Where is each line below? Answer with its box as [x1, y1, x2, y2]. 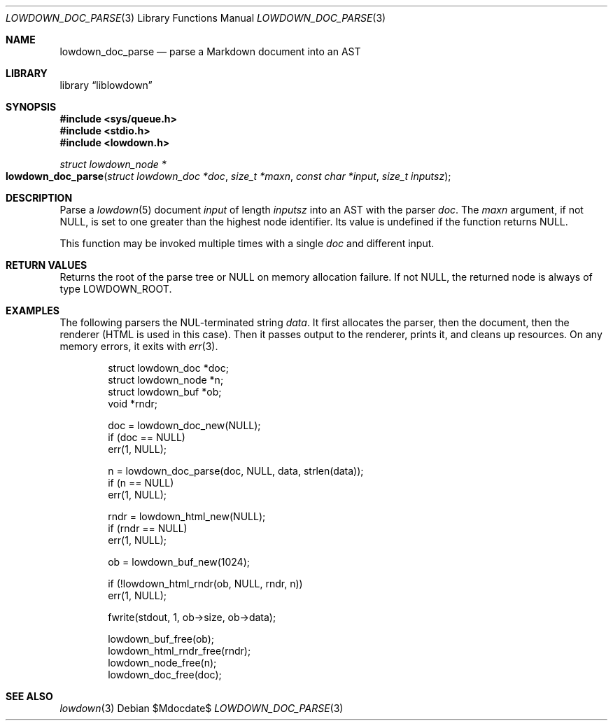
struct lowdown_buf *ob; [108, 386, 222, 398]
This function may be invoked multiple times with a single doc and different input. [59, 237, 435, 249]
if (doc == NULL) [108, 431, 185, 443]
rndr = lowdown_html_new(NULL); [108, 510, 266, 522]
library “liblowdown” [59, 79, 153, 91]
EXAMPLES [6, 305, 59, 316]
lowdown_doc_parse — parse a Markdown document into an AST [59, 46, 361, 57]
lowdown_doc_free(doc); [108, 669, 222, 680]
